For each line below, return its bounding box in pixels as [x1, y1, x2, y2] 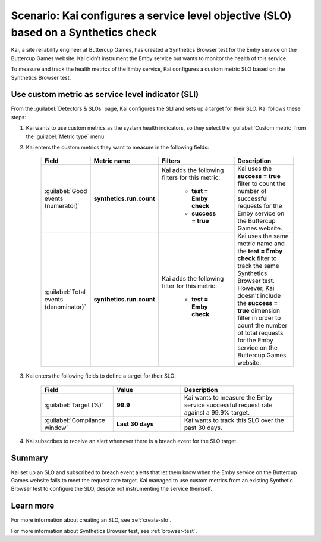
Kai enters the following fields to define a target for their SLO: [26, 372, 177, 379]
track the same [237, 262, 279, 270]
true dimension [237, 307, 281, 315]
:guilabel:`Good [44, 187, 87, 195]
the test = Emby [237, 247, 283, 256]
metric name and [237, 239, 285, 248]
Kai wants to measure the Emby [184, 393, 273, 401]
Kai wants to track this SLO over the [184, 416, 285, 424]
